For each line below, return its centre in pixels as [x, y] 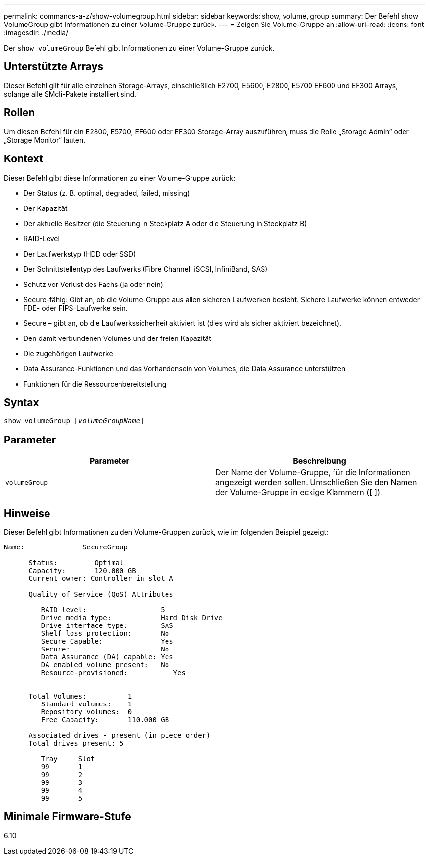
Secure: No [105, 649]
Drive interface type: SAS [107, 626]
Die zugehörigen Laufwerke [68, 353]
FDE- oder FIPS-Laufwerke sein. [76, 308]
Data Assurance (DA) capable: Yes [107, 657]
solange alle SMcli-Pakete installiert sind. [70, 94]
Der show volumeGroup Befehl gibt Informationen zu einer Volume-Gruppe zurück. [139, 48]
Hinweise [27, 513]
